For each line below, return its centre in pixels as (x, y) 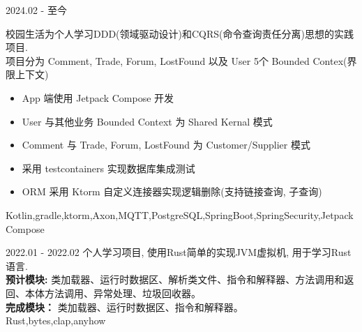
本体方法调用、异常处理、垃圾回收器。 (113, 293)
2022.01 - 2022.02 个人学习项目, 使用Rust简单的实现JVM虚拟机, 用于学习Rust (179, 252)
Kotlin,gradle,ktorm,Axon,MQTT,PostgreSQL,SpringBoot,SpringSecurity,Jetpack (180, 214)
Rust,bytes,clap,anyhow (56, 320)
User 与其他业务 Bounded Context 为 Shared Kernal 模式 (147, 121)
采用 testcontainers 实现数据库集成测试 (108, 168)
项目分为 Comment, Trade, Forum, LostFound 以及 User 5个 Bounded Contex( (176, 60)
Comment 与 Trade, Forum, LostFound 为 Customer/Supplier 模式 (166, 145)
